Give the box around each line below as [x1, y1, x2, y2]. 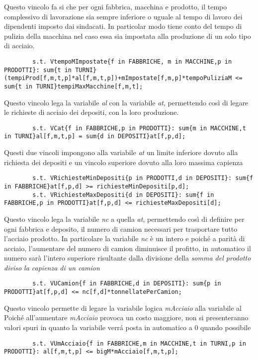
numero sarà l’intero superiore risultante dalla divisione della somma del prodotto [4, 253, 251, 263]
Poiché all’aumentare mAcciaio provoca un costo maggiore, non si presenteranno [4, 312, 249, 323]
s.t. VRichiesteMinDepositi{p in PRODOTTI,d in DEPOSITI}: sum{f [32, 175, 254, 182]
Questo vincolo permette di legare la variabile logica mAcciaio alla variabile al [4, 302, 242, 313]
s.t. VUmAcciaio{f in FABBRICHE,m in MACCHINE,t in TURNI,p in [32, 340, 246, 347]
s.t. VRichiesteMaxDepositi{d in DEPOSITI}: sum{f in [32, 191, 214, 198]
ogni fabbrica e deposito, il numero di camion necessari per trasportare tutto [4, 223, 238, 234]
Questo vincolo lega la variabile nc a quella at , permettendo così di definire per [4, 213, 245, 224]
